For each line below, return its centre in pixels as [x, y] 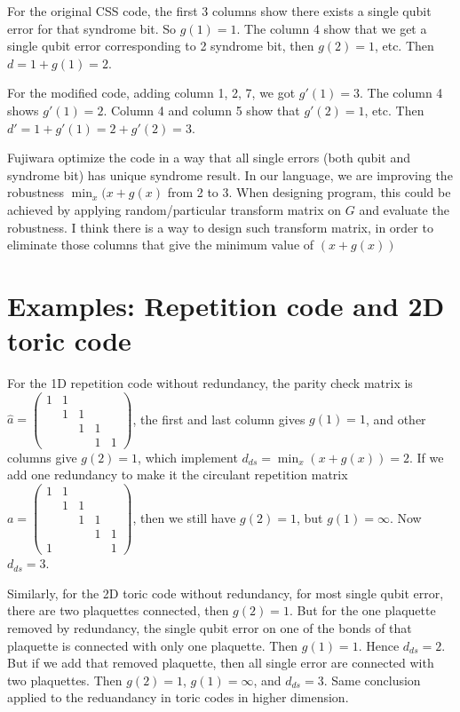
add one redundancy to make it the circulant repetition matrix [178, 475]
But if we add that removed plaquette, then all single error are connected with [221, 663]
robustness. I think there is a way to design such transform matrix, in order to [220, 227]
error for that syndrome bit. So [92, 28]
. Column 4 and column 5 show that [202, 110]
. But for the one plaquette [362, 610]
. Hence [379, 645]
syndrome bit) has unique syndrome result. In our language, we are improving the [230, 174]
